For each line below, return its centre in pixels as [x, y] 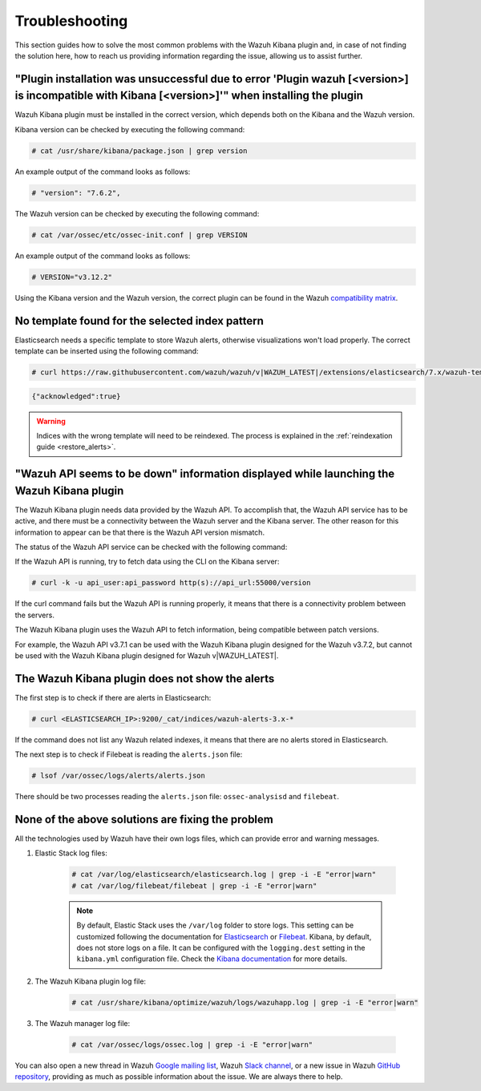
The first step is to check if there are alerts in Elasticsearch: [113, 697]
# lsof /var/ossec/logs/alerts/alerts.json [119, 776]
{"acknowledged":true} [76, 396]
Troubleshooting [71, 21]
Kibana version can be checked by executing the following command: [130, 129]
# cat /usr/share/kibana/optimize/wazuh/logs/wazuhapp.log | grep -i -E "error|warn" [245, 1002]
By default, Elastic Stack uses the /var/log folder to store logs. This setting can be [215, 925]
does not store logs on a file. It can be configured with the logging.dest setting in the [221, 948]
